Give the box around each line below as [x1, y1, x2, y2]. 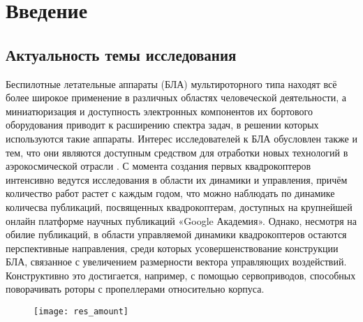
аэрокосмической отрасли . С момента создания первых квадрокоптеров [6, 159, 311, 173]
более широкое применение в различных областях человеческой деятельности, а [6, 90, 346, 105]
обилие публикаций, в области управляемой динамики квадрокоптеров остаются [6, 227, 347, 242]
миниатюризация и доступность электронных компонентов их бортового [6, 103, 313, 118]
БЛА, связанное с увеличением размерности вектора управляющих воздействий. [6, 254, 347, 269]
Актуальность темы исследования [6, 43, 237, 65]
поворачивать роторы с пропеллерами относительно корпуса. [6, 281, 265, 296]
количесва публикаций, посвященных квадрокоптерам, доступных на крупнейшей [6, 199, 353, 214]
